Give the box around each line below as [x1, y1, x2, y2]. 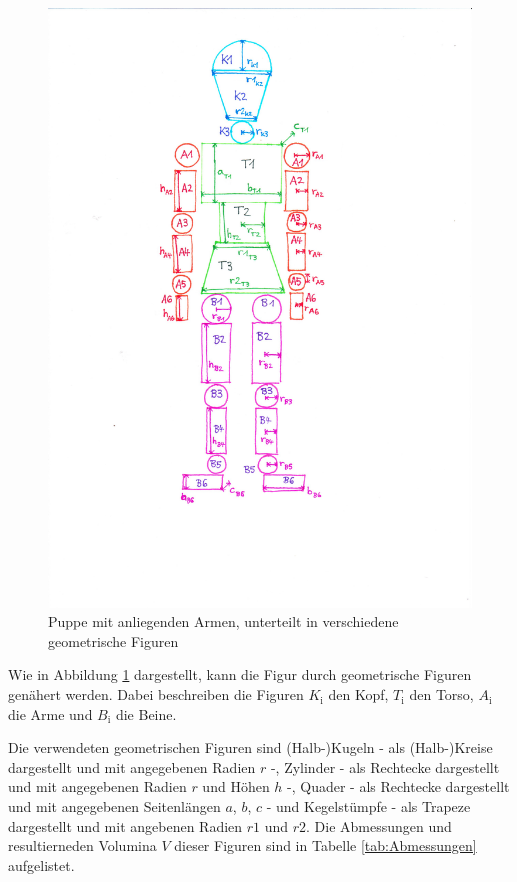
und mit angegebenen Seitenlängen [8, 796, 221, 817]
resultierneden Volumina [8, 835, 157, 856]
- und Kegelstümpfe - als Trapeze [266, 796, 471, 817]
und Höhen [202, 776, 270, 797]
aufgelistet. [8, 854, 75, 875]
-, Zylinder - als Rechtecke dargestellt [270, 756, 500, 777]
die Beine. [115, 703, 177, 724]
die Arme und [8, 703, 93, 724]
